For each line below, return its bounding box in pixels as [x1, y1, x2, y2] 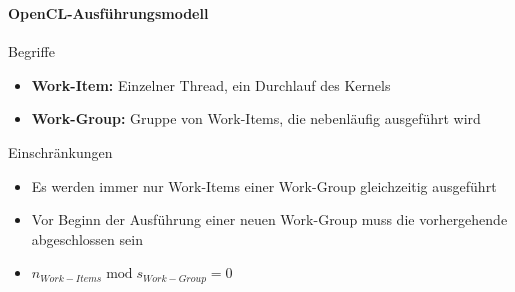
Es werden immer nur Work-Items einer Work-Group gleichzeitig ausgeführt [31, 175, 497, 196]
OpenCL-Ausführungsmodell [8, 2, 209, 23]
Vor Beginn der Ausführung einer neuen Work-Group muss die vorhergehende [31, 209, 508, 230]
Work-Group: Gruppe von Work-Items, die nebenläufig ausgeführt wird [31, 108, 481, 129]
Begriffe [8, 41, 55, 62]
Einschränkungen [8, 141, 113, 162]
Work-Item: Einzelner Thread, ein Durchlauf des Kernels [31, 74, 391, 95]
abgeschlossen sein [31, 228, 143, 249]
